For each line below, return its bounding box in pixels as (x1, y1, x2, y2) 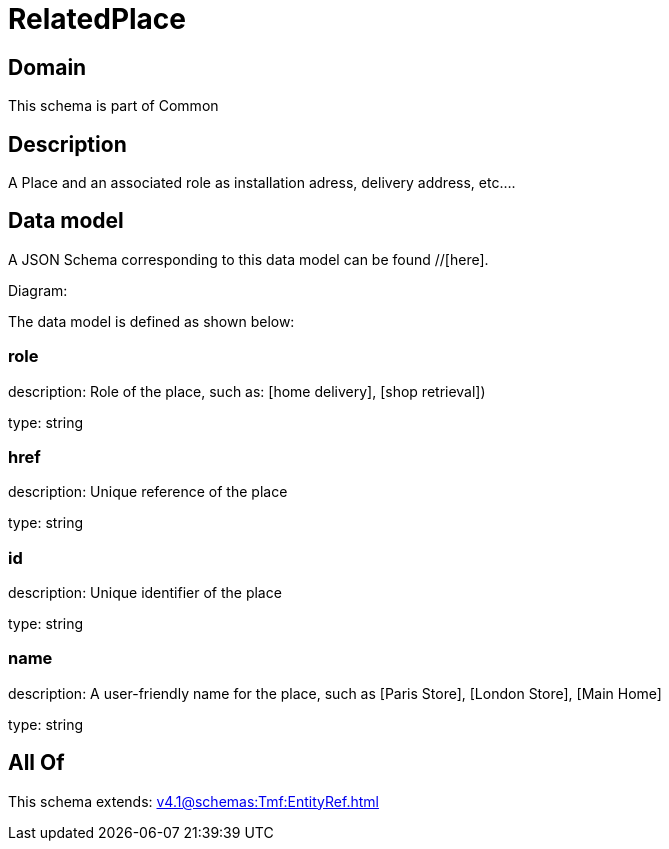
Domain (8, 54, 87, 80)
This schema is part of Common (8, 97, 219, 115)
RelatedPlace (8, 2, 187, 36)
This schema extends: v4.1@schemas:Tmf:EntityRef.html (8, 792, 379, 810)
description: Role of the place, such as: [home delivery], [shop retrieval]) (8, 382, 486, 400)
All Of (8, 750, 65, 776)
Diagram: (8, 281, 68, 299)
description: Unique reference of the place (8, 483, 288, 501)
